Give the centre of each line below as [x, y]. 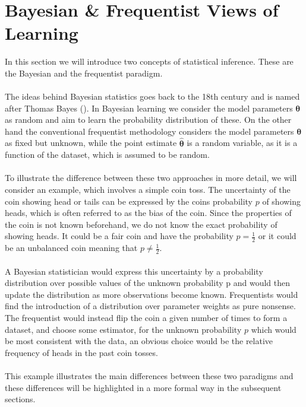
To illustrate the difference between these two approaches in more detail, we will [151, 178]
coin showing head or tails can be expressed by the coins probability [129, 201]
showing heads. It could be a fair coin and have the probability [119, 236]
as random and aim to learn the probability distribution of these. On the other [148, 120]
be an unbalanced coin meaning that [71, 248]
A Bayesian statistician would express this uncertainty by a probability [134, 271]
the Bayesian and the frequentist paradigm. [84, 73]
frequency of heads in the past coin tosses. [81, 352]
